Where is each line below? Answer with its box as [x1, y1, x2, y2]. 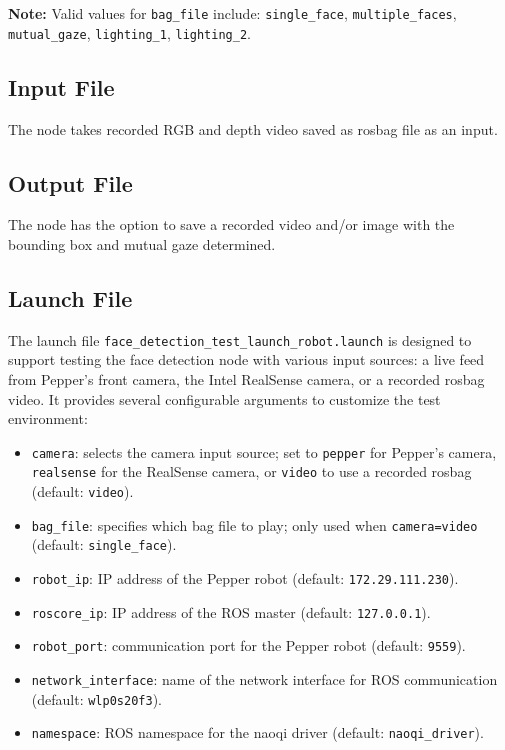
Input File [8, 71, 115, 102]
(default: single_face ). [31, 534, 177, 555]
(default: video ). [31, 481, 134, 502]
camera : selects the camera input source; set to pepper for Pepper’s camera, [31, 441, 497, 462]
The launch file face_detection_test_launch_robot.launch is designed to [8, 329, 472, 350]
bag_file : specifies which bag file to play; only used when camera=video [31, 514, 478, 535]
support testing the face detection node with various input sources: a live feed [8, 349, 485, 370]
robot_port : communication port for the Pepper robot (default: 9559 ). [31, 635, 466, 656]
